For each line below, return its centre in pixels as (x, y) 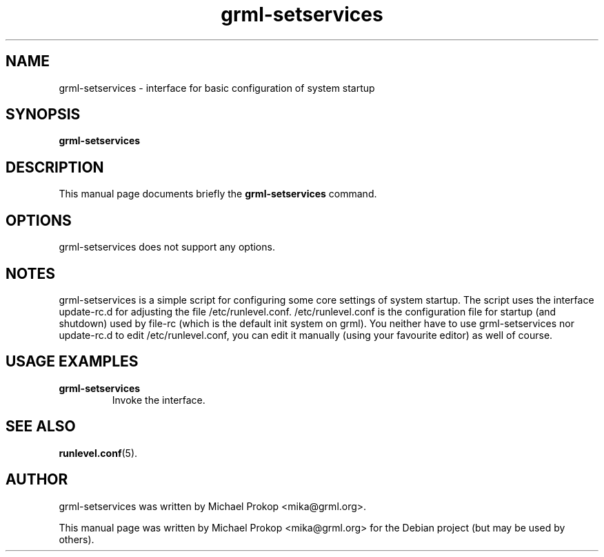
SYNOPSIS (43, 115)
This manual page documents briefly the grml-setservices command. (218, 194)
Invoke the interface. (159, 400)
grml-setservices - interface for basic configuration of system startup (217, 88)
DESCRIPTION (55, 167)
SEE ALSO (41, 427)
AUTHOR (37, 480)
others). (77, 539)
